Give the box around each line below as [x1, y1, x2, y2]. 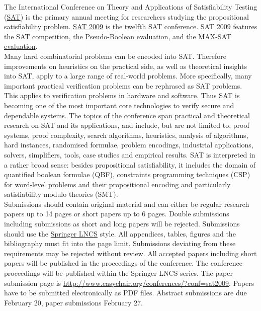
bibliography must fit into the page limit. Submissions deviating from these [4, 238, 236, 249]
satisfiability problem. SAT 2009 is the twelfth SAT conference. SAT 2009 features [4, 21, 257, 32]
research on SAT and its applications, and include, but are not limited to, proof [4, 120, 249, 130]
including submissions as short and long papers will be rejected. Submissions [4, 218, 240, 229]
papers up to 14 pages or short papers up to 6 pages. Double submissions [4, 208, 229, 219]
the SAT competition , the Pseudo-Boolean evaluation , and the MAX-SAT [4, 31, 232, 41]
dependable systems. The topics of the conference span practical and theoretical [4, 110, 250, 120]
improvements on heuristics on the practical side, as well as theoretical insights [4, 60, 247, 71]
